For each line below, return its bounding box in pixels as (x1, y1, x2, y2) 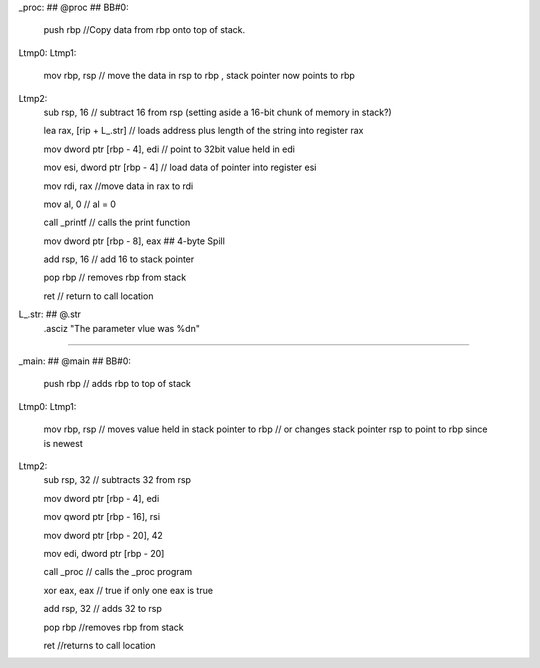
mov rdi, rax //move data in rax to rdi (43, 180, 194, 192)
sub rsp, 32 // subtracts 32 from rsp (43, 474, 192, 486)
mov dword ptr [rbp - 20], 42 (43, 529, 164, 541)
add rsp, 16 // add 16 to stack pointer (43, 253, 195, 265)
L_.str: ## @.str (18, 308, 82, 320)
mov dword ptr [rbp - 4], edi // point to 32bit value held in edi (43, 143, 295, 155)
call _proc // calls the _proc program (43, 566, 193, 578)
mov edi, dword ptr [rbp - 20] (43, 547, 165, 559)
